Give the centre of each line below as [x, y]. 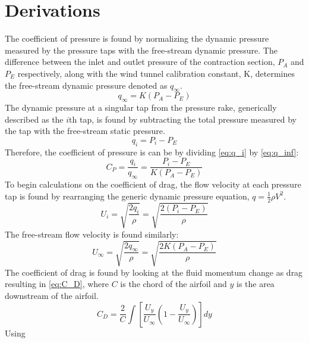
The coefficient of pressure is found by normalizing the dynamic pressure [137, 38]
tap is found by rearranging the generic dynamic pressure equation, [127, 196]
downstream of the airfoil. [52, 295]
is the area [255, 284]
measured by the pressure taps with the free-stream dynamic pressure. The [141, 50]
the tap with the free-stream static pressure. [85, 131]
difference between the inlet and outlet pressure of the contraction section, [140, 62]
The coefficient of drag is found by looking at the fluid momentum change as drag [154, 272]
